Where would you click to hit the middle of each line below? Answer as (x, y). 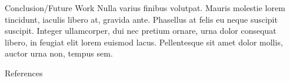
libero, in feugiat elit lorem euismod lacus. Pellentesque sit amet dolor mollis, (144, 42)
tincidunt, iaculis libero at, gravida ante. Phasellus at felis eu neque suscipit (141, 19)
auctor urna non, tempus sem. (59, 53)
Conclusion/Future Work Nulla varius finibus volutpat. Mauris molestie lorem (145, 8)
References (24, 73)
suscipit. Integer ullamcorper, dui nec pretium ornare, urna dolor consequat (141, 31)
